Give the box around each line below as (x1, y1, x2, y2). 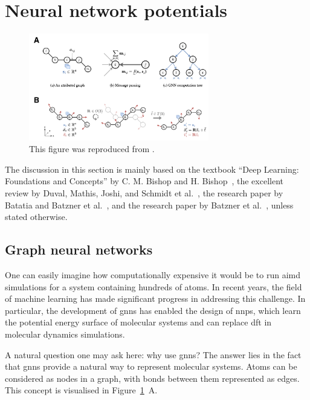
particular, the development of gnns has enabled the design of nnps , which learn (5, 304, 301, 316)
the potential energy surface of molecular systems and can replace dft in (5, 316, 272, 328)
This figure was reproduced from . (29, 142, 155, 155)
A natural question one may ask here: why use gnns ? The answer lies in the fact (5, 348, 302, 361)
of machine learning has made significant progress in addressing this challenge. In (5, 292, 306, 305)
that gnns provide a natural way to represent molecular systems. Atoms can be (5, 360, 297, 373)
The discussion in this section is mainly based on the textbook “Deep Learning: (5, 162, 299, 175)
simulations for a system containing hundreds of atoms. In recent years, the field (5, 280, 302, 293)
